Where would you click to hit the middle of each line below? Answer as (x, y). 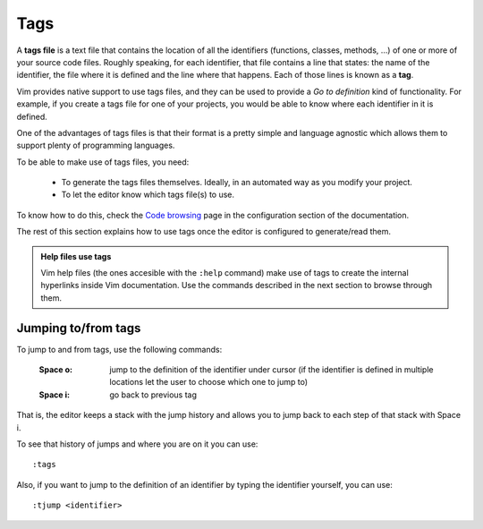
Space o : (56, 370)
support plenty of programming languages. (96, 145)
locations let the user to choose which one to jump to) (209, 382)
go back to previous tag (153, 395)
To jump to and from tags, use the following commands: (119, 349)
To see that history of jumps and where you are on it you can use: (137, 444)
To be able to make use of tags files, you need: (103, 162)
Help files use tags (76, 256)
